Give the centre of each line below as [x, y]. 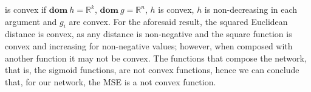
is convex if [26, 9]
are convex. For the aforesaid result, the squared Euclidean [178, 21]
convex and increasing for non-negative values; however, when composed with [149, 45]
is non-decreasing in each [251, 9]
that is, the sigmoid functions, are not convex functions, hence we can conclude [152, 70]
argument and [31, 21]
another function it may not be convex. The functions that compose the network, [156, 58]
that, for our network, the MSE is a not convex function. [111, 81]
